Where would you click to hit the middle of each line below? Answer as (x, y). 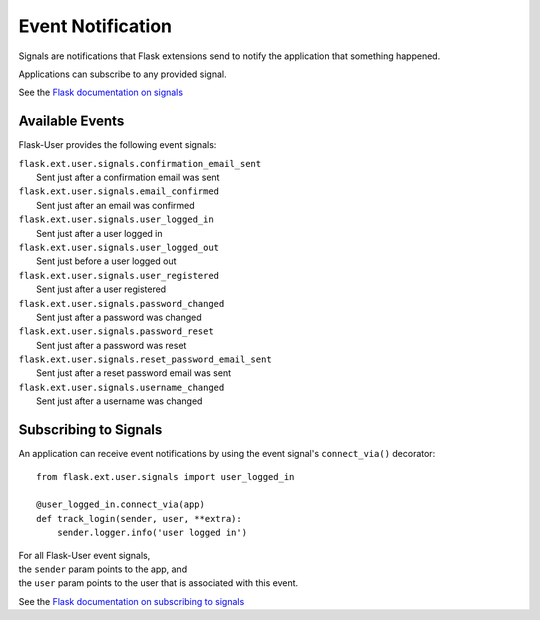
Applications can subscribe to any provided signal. (122, 74)
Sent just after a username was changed (119, 401)
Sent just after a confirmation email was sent (128, 177)
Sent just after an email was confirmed (115, 205)
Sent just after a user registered (101, 289)
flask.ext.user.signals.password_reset (116, 331)
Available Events (71, 121)
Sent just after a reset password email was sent (134, 373)
